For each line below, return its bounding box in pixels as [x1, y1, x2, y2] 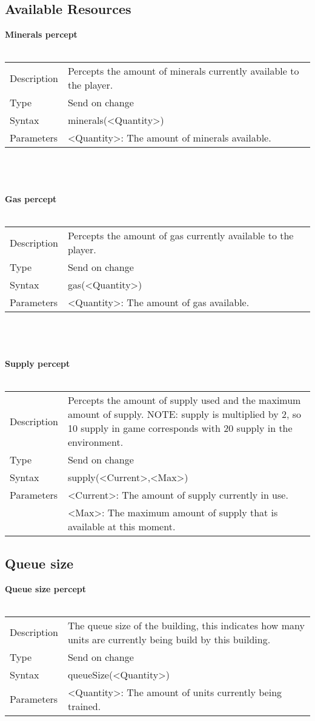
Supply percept [5, 357, 70, 370]
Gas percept [5, 193, 57, 205]
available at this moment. [67, 519, 176, 534]
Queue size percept [5, 582, 86, 595]
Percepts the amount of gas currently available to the [67, 228, 294, 243]
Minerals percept [5, 28, 78, 41]
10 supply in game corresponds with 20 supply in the [67, 421, 293, 436]
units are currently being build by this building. [67, 632, 271, 646]
